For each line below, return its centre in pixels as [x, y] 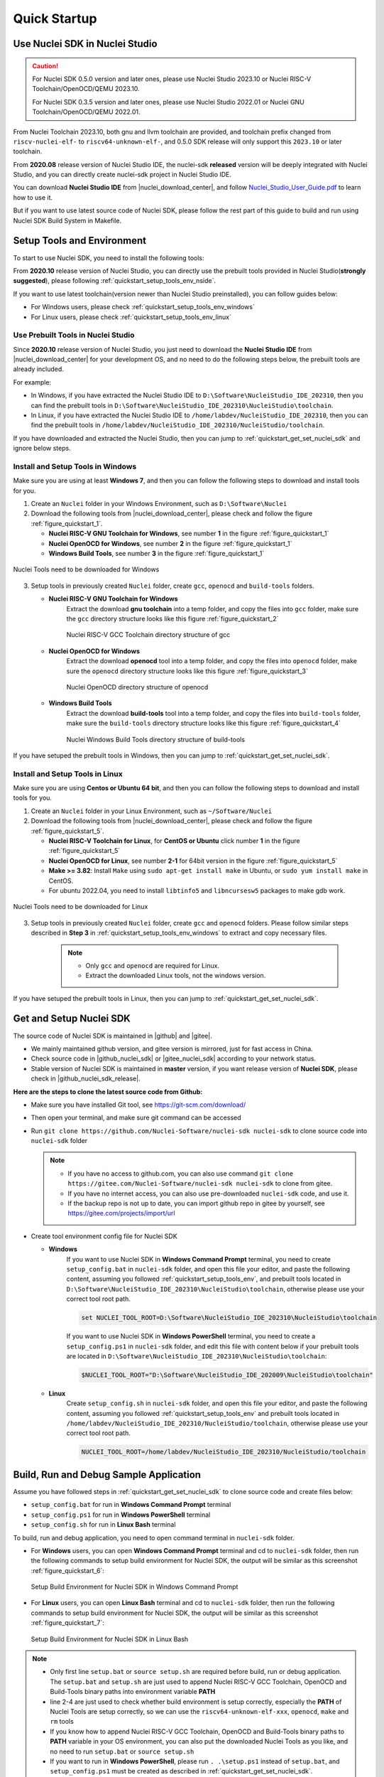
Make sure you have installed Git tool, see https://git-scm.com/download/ [138, 1105]
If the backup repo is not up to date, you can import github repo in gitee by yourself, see [197, 1203]
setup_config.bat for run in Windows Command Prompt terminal [131, 1505]
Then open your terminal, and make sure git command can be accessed [136, 1118]
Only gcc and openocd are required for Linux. [153, 965]
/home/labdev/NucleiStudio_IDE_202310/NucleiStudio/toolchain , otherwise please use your [217, 1423]
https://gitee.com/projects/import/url [121, 1213]
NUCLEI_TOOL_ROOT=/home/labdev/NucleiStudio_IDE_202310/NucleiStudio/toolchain [224, 1452]
